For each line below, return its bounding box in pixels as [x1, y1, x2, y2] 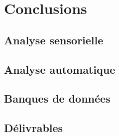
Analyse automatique [4, 61, 116, 77]
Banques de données [4, 91, 111, 106]
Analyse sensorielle [4, 32, 104, 47]
